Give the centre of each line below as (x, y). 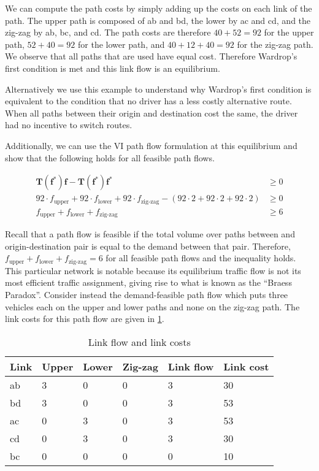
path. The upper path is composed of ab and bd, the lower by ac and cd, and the (158, 20)
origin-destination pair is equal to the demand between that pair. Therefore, (148, 246)
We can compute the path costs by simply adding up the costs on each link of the (159, 8)
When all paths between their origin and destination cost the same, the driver (152, 113)
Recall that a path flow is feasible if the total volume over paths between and (150, 234)
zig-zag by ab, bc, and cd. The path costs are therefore (108, 32)
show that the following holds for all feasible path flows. (110, 157)
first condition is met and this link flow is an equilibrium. (113, 68)
